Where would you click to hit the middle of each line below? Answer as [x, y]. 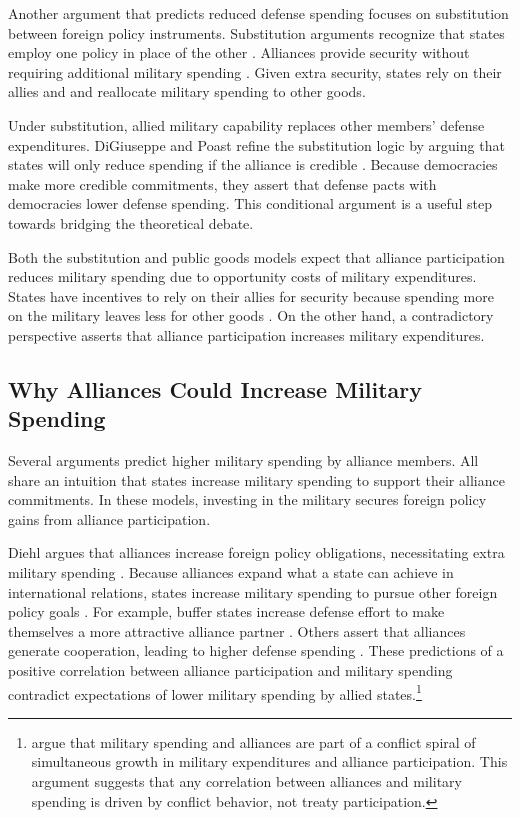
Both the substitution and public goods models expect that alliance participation [256, 256]
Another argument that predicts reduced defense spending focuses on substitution [258, 13]
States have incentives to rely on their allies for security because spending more [251, 295]
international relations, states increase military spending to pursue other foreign [253, 591]
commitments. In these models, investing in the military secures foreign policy [247, 499]
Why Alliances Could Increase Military [215, 388]
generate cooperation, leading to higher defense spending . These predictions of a [256, 650]
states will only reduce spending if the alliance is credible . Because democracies [253, 164]
